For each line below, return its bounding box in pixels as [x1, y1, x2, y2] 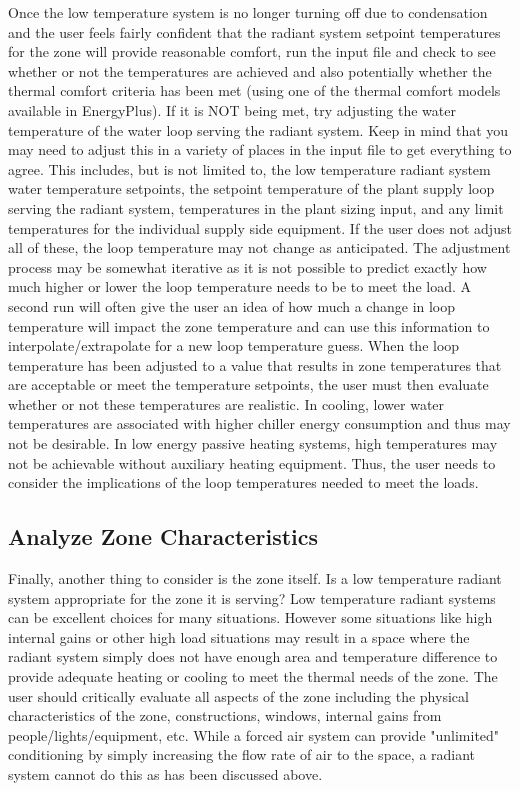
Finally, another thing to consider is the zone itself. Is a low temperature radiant [8, 568, 502, 589]
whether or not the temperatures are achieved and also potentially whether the [8, 60, 492, 81]
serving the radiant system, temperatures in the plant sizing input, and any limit [8, 197, 504, 218]
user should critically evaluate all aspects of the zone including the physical [8, 685, 469, 706]
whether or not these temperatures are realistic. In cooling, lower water [8, 393, 445, 414]
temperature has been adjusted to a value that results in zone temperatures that [8, 354, 502, 375]
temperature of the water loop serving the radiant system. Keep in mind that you [8, 119, 509, 140]
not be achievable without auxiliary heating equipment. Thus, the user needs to [8, 452, 496, 473]
